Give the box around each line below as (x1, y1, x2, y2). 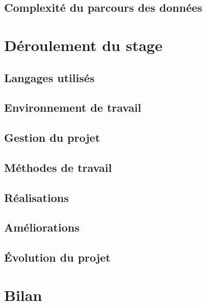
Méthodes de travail (4, 159, 112, 175)
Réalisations (4, 189, 69, 205)
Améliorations (4, 219, 80, 235)
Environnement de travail (4, 99, 141, 115)
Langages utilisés (4, 69, 95, 85)
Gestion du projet (4, 130, 100, 145)
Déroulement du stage (4, 34, 163, 55)
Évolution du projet (4, 249, 111, 265)
